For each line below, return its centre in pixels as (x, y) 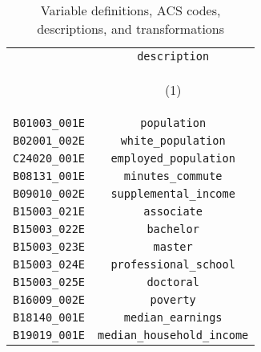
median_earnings (173, 317)
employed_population (173, 158)
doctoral (173, 282)
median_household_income (173, 335)
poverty (173, 300)
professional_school (173, 264)
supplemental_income (173, 194)
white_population (173, 141)
